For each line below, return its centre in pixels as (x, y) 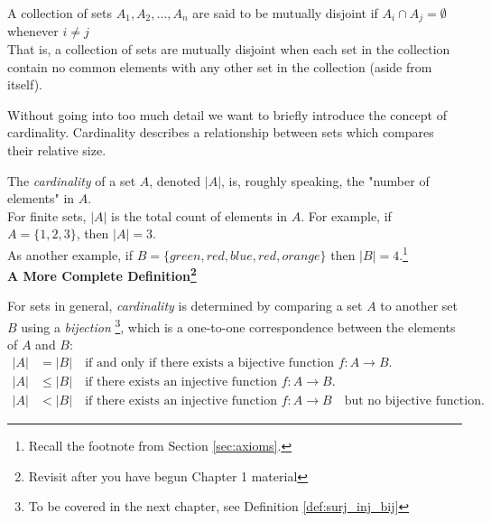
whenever (33, 31)
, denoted (175, 180)
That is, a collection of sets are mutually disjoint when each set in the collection (229, 49)
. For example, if (346, 215)
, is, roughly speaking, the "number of (325, 180)
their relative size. (57, 150)
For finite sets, (47, 215)
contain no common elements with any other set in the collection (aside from (220, 66)
